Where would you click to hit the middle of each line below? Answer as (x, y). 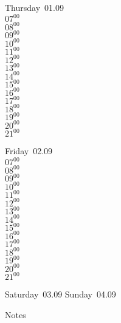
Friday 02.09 (29, 151)
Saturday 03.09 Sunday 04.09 (60, 294)
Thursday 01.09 (34, 7)
